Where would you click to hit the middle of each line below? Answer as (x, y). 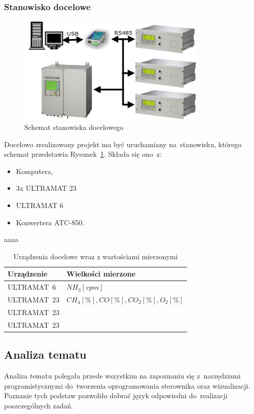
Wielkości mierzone (101, 274)
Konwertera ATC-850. (50, 222)
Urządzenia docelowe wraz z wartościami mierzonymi (96, 256)
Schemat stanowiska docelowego (74, 127)
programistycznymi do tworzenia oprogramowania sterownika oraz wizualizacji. (127, 385)
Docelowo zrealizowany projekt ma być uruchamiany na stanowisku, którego (123, 144)
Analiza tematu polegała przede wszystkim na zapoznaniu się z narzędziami (122, 375)
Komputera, (34, 171)
